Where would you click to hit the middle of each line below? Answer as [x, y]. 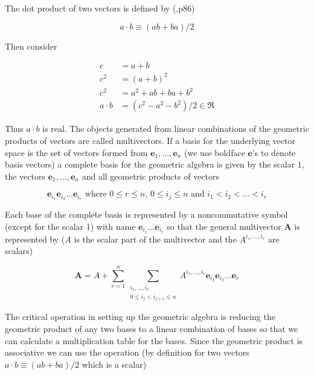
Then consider [31, 46]
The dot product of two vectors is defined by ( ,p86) [100, 8]
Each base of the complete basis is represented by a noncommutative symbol [146, 214]
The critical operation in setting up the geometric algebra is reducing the [140, 317]
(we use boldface [215, 152]
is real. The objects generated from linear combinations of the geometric [176, 129]
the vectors [25, 176]
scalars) [19, 251]
